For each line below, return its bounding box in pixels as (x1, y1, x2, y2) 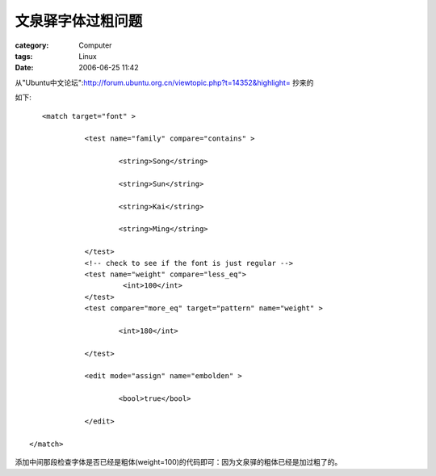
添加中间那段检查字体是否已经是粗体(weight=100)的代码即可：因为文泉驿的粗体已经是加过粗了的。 (15, 457, 342, 467)
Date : (15, 63, 34, 73)
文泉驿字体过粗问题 (15, 12, 143, 30)
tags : (15, 51, 33, 61)
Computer (78, 40, 112, 50)
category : (15, 40, 49, 50)
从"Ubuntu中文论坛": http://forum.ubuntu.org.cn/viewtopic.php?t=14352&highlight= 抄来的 (15, 78, 314, 87)
